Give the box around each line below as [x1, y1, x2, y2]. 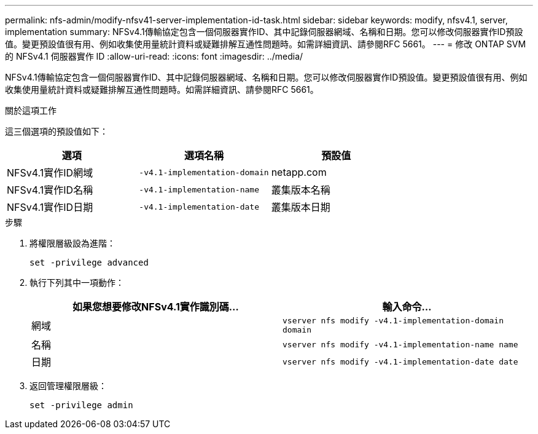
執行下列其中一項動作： [29, 277, 124, 288]
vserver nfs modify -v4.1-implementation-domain [283, 316, 504, 325]
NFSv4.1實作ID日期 [7, 201, 93, 213]
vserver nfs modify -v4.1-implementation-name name [283, 339, 518, 349]
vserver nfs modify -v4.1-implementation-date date [283, 357, 518, 366]
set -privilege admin [29, 400, 133, 410]
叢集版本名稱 [271, 184, 330, 196]
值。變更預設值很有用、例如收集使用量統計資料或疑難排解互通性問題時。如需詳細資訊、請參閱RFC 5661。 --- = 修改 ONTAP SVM [5, 39, 526, 49]
